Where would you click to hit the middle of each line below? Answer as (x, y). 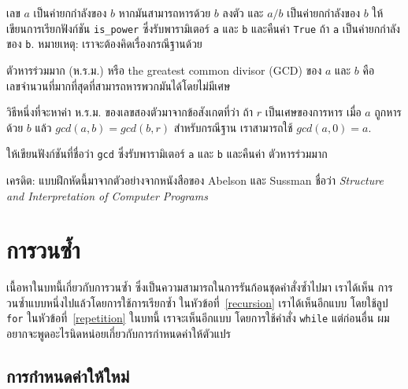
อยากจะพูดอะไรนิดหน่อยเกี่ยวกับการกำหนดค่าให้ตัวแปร (119, 334)
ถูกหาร (388, 112)
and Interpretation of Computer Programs (107, 195)
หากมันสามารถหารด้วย (165, 13)
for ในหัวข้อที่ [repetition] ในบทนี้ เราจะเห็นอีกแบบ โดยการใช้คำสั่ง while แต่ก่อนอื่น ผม (198, 318)
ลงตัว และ (243, 13)
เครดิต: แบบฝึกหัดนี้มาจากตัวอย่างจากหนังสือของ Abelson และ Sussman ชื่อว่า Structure (195, 180)
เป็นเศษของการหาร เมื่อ (313, 112)
